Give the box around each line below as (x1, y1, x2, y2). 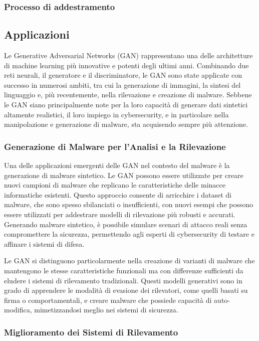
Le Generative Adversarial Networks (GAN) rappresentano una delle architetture (4, 50, 253, 61)
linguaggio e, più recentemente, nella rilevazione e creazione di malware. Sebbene (4, 89, 252, 100)
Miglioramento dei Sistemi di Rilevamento (4, 325, 178, 338)
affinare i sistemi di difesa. (4, 238, 85, 249)
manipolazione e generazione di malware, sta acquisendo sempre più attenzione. (4, 119, 248, 129)
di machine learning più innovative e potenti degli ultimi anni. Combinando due (4, 60, 249, 70)
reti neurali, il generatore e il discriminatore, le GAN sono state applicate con (4, 70, 242, 80)
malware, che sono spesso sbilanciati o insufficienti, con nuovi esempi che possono (4, 199, 253, 210)
